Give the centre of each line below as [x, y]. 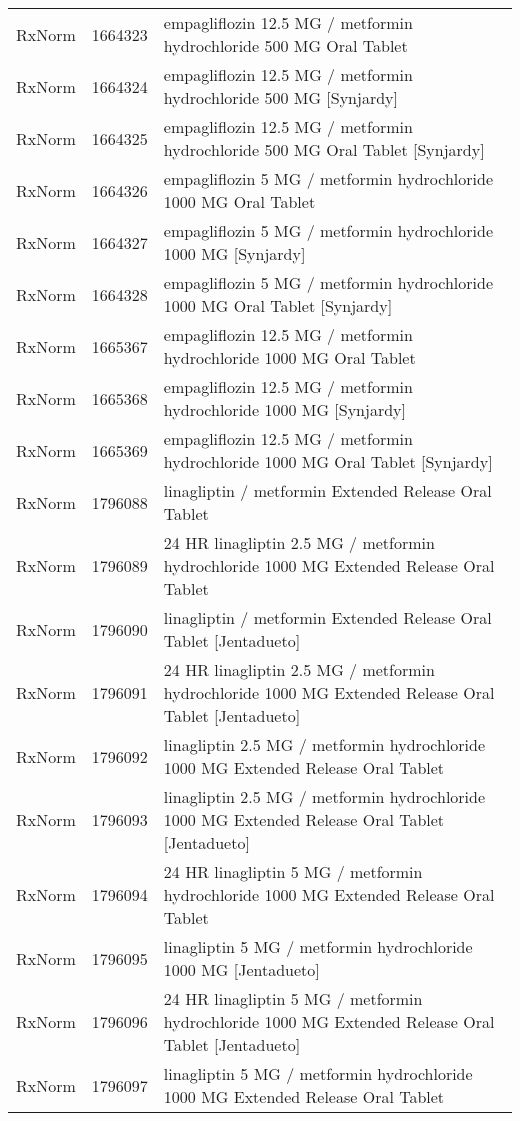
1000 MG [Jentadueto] [241, 969]
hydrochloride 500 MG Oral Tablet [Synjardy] [324, 149]
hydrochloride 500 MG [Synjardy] [280, 97]
